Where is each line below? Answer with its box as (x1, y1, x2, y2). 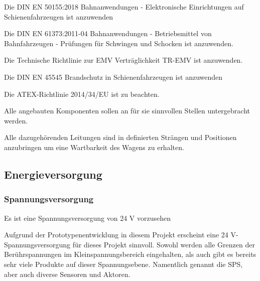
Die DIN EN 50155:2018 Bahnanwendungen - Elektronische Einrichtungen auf (4, 2, 244, 12)
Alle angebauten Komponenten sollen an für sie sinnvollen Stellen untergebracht (4, 105, 250, 116)
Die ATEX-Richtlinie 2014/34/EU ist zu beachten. (4, 88, 160, 99)
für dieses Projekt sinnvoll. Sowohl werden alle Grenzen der (72, 239, 255, 249)
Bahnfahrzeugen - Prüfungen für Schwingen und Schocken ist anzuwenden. (4, 38, 233, 48)
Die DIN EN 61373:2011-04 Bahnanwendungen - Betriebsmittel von (4, 28, 212, 39)
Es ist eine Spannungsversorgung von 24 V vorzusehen (4, 212, 171, 223)
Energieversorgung (4, 166, 102, 182)
